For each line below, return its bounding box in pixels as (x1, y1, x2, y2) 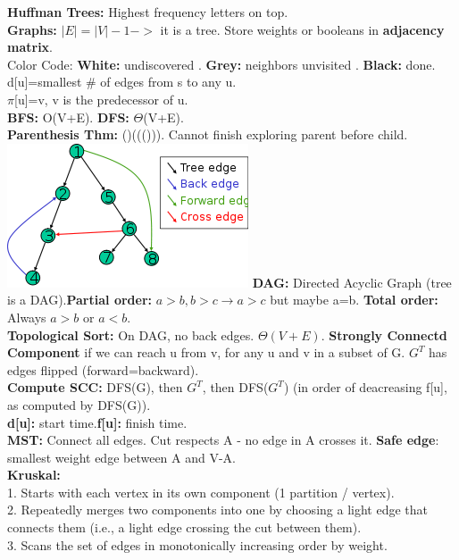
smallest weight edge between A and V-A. (7, 447, 236, 466)
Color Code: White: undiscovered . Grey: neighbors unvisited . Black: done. (7, 54, 436, 73)
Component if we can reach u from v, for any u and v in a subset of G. (7, 343, 405, 362)
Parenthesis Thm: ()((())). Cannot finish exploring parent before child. (7, 125, 408, 144)
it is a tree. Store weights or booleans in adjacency (160, 20, 445, 38)
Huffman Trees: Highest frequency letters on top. (7, 3, 288, 21)
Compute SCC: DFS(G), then (7, 378, 183, 397)
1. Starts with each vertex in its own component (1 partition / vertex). (7, 482, 395, 501)
